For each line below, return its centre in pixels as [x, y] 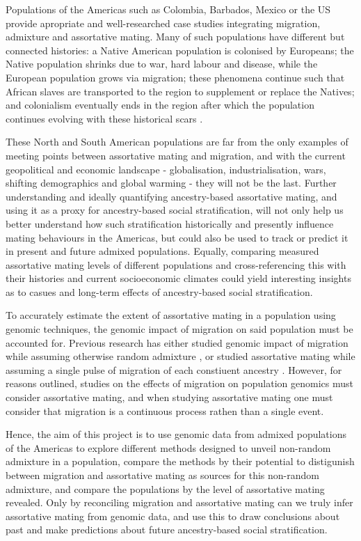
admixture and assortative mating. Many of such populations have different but [175, 37]
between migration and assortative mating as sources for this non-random [162, 475]
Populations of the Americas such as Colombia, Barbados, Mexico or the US [168, 9]
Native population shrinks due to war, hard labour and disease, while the [162, 64]
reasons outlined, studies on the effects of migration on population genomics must [179, 383]
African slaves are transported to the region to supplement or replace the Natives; [180, 91]
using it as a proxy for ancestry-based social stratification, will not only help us [175, 210]
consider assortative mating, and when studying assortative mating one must [169, 397]
